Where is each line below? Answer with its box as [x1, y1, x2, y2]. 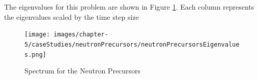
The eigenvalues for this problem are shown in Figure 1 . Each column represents [4, 2, 254, 12]
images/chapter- [53, 31, 108, 38]
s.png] [24, 51, 46, 58]
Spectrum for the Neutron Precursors [24, 65, 141, 76]
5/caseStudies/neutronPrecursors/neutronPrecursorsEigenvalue [24, 41, 240, 48]
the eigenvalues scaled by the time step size [4, 11, 139, 22]
